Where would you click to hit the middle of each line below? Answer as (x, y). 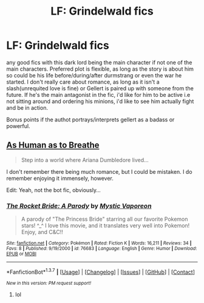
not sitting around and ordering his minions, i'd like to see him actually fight (100, 101)
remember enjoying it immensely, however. (60, 178)
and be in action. (27, 107)
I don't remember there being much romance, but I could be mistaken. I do (99, 171)
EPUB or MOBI (21, 254)
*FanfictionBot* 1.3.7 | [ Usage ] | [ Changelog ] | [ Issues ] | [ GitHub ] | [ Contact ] (101, 271)
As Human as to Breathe (53, 145)
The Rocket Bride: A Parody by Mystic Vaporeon (79, 205)
